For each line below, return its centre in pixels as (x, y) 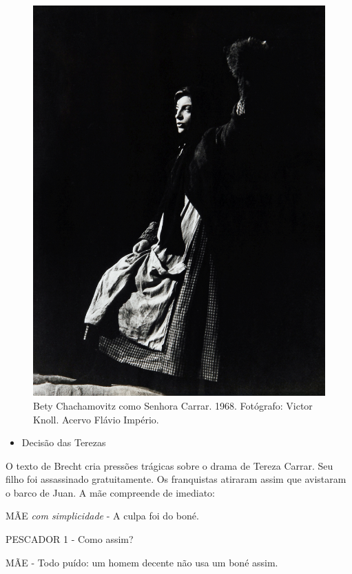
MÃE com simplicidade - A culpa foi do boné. (102, 516)
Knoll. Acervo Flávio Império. (96, 419)
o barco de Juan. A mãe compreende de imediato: (110, 492)
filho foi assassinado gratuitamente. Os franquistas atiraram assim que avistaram (176, 479)
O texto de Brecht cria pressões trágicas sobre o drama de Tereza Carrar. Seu (169, 465)
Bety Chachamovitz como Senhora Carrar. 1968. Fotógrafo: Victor (173, 405)
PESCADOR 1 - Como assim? (70, 539)
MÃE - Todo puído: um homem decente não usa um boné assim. (142, 562)
